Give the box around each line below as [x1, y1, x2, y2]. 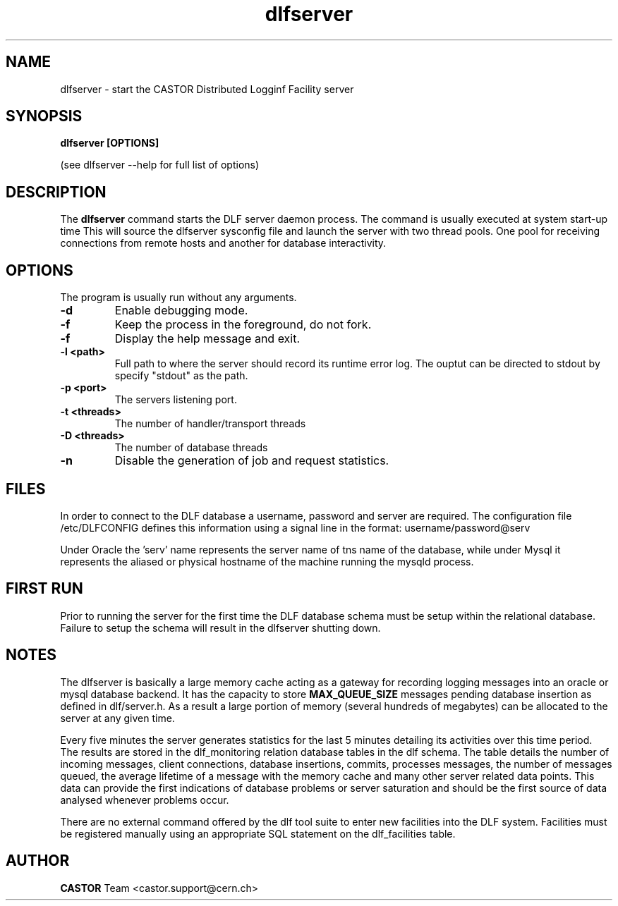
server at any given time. [60, 711, 175, 724]
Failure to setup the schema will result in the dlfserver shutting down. [60, 621, 381, 634]
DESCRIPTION [6, 183, 107, 201]
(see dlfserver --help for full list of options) [60, 159, 260, 171]
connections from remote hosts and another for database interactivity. [60, 237, 387, 250]
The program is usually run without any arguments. [60, 291, 297, 304]
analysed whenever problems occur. [60, 793, 229, 806]
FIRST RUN [6, 580, 83, 598]
